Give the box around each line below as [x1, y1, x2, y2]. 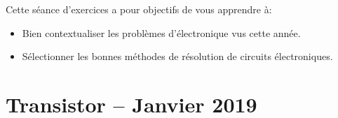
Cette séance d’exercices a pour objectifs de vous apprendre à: [6, 2, 272, 16]
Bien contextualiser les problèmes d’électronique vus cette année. [22, 25, 301, 40]
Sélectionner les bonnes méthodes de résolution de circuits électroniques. [22, 49, 333, 64]
